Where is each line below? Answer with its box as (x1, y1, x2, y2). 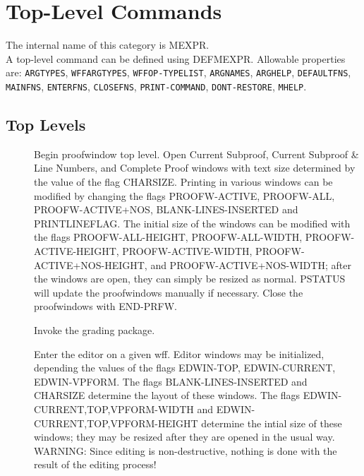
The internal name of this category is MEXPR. (6, 37, 210, 52)
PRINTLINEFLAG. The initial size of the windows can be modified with (34, 215, 351, 230)
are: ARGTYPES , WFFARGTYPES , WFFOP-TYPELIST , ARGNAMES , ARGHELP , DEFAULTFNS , (6, 65, 351, 80)
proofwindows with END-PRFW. (34, 299, 177, 314)
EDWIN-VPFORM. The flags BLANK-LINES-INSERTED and (34, 374, 308, 388)
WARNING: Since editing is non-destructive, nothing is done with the (34, 443, 337, 458)
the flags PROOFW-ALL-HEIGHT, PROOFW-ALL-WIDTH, (34, 230, 303, 244)
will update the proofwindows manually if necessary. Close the (34, 285, 303, 299)
